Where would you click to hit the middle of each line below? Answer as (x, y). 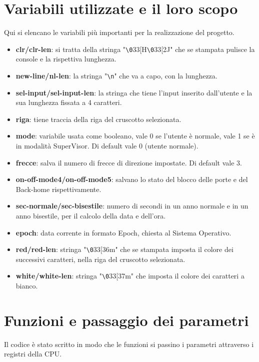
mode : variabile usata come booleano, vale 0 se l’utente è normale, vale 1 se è (135, 136)
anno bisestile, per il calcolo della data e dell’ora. (91, 215)
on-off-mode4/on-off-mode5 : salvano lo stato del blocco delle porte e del (132, 179)
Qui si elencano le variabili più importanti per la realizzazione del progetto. (119, 32)
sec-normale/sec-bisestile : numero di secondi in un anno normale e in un (132, 206)
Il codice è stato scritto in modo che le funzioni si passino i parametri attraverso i (129, 344)
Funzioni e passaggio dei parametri (126, 320)
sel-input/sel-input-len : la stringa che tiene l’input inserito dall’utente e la (134, 92)
